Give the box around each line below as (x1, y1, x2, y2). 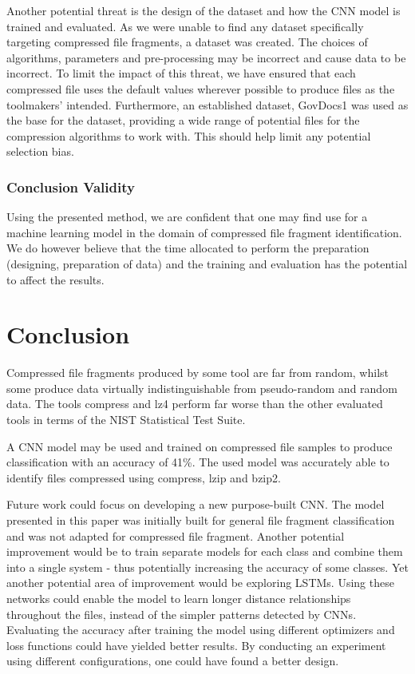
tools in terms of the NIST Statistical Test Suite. (6, 411, 246, 428)
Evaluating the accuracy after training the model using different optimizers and (6, 621, 395, 638)
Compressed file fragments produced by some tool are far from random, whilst (6, 364, 389, 381)
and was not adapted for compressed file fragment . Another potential (6, 527, 345, 544)
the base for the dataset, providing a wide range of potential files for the (6, 112, 360, 129)
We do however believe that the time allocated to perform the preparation (6, 240, 370, 256)
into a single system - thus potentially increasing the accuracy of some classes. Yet (6, 558, 409, 575)
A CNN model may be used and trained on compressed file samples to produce (6, 438, 393, 454)
